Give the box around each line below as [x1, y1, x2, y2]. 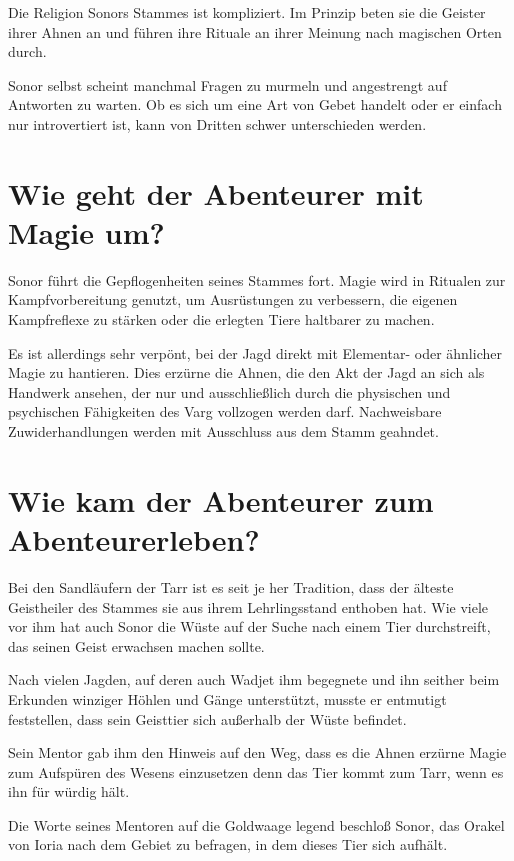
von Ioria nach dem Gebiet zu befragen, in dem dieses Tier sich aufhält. [8, 834, 448, 855]
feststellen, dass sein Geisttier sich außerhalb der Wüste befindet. [8, 708, 407, 729]
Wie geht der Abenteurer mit [8, 172, 424, 213]
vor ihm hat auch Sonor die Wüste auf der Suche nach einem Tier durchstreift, [8, 616, 491, 637]
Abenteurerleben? [8, 519, 260, 559]
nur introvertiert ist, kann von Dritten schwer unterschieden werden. [8, 113, 427, 134]
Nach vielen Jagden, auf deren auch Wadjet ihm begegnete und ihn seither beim [8, 669, 500, 690]
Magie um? [8, 211, 165, 252]
